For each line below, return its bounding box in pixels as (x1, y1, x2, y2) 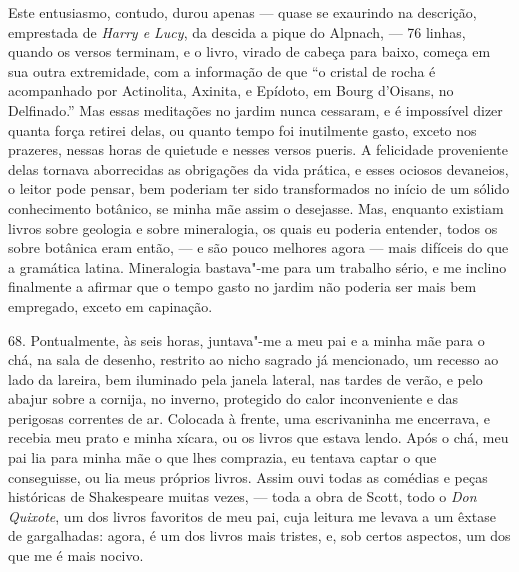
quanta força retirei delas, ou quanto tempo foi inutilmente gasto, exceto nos (8, 119, 477, 140)
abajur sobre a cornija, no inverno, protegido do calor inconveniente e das (8, 388, 458, 409)
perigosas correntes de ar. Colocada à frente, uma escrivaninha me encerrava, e (8, 407, 491, 428)
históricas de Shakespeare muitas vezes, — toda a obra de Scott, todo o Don (8, 486, 477, 507)
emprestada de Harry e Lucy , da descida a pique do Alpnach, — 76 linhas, (8, 21, 466, 42)
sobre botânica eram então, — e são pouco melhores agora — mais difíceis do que (8, 237, 509, 258)
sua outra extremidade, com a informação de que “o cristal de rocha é (8, 60, 436, 81)
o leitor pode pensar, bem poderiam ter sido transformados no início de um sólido (8, 178, 510, 199)
